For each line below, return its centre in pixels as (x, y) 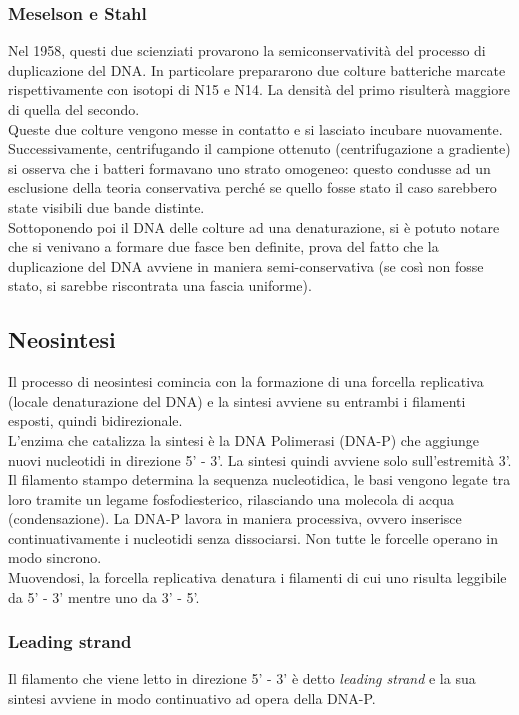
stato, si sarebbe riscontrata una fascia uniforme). (160, 285)
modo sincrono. (55, 557)
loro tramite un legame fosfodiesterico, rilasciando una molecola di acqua (231, 498)
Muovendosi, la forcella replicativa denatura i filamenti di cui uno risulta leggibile (257, 577)
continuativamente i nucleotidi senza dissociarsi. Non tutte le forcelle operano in (253, 537)
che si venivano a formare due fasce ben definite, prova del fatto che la (223, 246)
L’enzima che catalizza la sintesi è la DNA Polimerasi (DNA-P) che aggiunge (243, 439)
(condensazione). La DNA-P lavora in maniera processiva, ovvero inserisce (235, 518)
